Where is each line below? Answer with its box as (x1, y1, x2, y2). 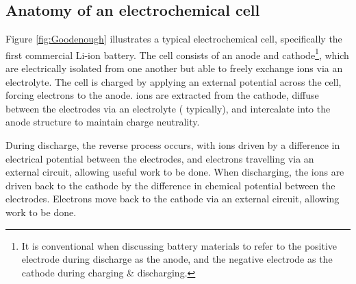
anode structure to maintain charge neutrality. (5, 115, 200, 129)
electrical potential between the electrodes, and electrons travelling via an (5, 151, 314, 165)
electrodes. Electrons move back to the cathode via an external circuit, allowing (5, 191, 340, 206)
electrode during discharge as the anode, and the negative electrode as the (21, 252, 333, 266)
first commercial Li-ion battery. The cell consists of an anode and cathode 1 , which (5, 45, 349, 62)
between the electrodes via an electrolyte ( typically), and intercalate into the (5, 101, 331, 115)
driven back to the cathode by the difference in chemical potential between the (5, 178, 335, 192)
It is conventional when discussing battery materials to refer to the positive (21, 238, 338, 252)
